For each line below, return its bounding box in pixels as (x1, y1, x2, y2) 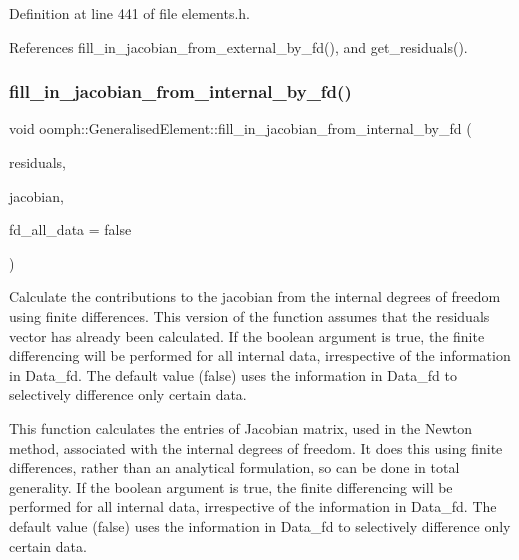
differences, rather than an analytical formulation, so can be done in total (9, 457, 460, 478)
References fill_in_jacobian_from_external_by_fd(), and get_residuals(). (9, 36, 468, 57)
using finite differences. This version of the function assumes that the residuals (9, 305, 490, 326)
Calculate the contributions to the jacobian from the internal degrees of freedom (9, 286, 501, 307)
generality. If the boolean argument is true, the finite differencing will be (9, 476, 453, 497)
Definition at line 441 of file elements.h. (9, 3, 250, 23)
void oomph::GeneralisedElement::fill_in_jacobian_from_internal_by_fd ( (9, 118, 472, 139)
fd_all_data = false (9, 219, 132, 240)
